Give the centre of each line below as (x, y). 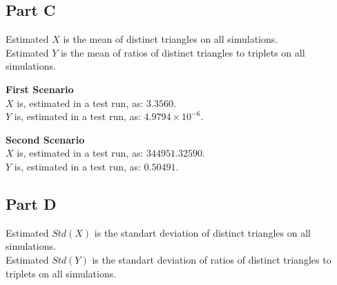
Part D (31, 203)
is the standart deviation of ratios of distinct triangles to (212, 259)
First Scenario (40, 89)
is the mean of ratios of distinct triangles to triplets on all (183, 52)
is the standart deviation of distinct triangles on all (202, 232)
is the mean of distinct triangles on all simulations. (171, 39)
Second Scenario (45, 139)
